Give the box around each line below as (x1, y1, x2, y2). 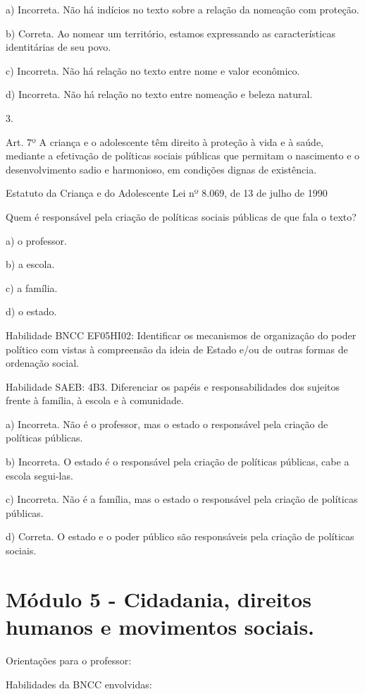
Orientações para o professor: (6, 652, 132, 667)
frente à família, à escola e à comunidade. (6, 393, 184, 408)
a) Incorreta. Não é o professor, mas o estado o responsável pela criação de (6, 416, 328, 431)
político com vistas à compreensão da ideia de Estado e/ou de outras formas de (6, 341, 348, 356)
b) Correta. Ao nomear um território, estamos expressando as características (6, 25, 335, 40)
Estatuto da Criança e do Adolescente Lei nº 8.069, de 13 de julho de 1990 (6, 185, 328, 200)
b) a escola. (6, 257, 55, 272)
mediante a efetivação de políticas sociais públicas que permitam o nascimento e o (6, 148, 360, 163)
